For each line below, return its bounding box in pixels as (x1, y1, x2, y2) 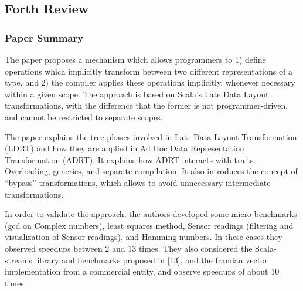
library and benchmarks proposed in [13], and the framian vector (35, 253, 268, 266)
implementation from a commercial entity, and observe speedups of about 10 (5, 265, 280, 278)
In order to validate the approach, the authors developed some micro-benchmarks (5, 208, 297, 220)
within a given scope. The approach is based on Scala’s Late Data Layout (5, 87, 269, 100)
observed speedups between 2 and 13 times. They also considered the (5, 242, 253, 254)
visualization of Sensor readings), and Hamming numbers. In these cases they (5, 231, 282, 243)
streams (5, 253, 32, 266)
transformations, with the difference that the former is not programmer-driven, (5, 99, 288, 111)
